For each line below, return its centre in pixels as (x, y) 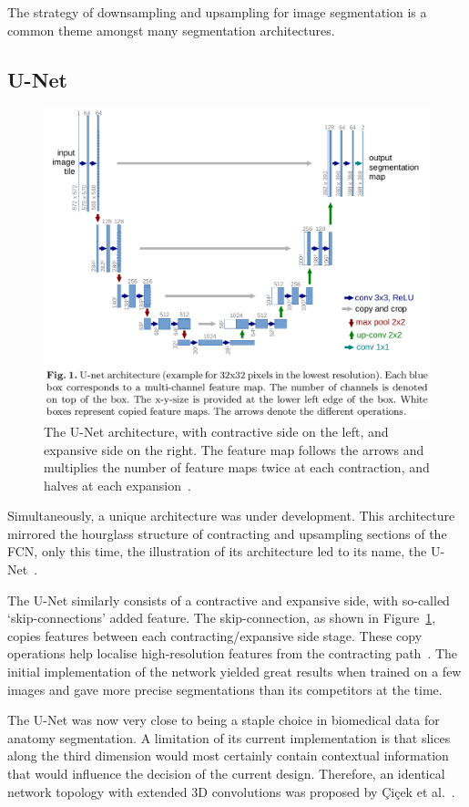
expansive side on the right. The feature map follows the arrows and (234, 449)
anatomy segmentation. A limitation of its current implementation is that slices (229, 737)
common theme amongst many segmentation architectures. (171, 30)
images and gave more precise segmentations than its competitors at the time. (225, 689)
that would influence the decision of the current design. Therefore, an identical (226, 774)
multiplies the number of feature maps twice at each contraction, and (237, 467)
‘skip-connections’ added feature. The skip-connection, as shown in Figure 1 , (222, 618)
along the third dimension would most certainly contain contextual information (228, 755)
